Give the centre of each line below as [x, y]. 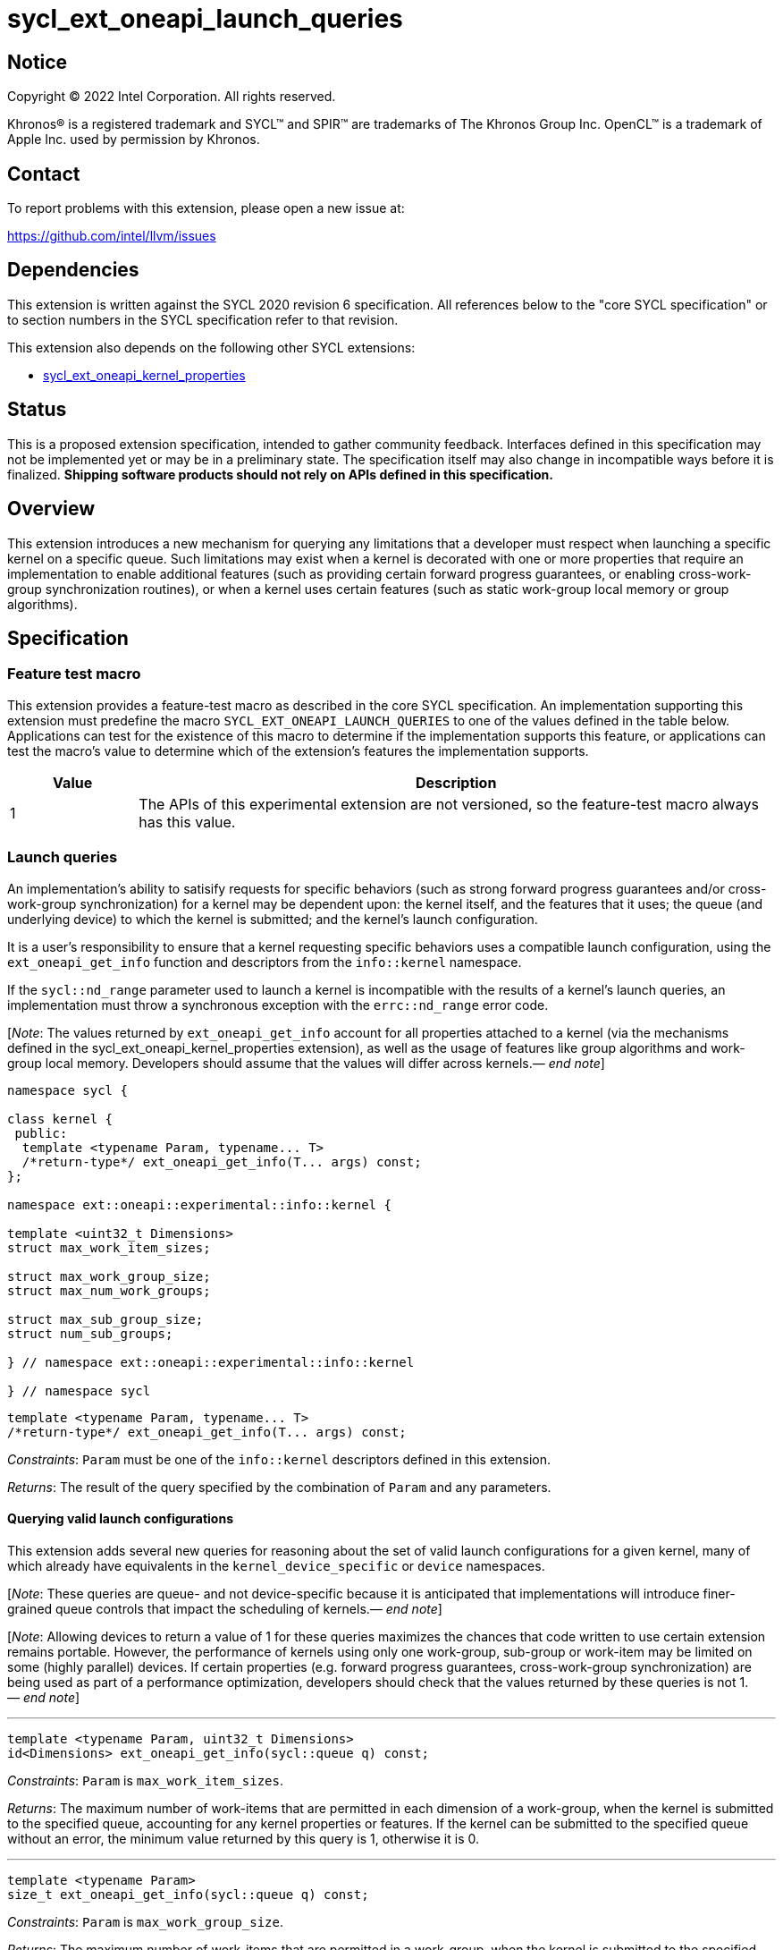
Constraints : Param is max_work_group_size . [146, 1921]
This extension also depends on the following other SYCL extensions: [211, 347]
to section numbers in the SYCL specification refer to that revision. [203, 319]
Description [456, 782]
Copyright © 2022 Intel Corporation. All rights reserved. [172, 97]
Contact [44, 174]
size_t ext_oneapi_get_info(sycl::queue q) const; [188, 1894]
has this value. [187, 822]
